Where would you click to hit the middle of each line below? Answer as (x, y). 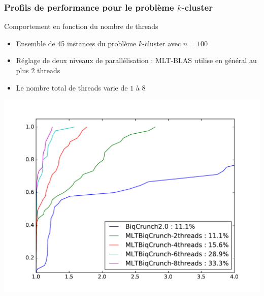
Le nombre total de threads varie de (72, 87)
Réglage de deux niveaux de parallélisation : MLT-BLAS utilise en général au (136, 60)
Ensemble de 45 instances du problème (76, 43)
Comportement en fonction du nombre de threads (81, 26)
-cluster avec (162, 43)
